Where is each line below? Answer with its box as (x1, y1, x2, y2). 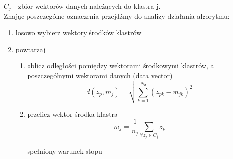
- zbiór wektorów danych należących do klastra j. (13, 1, 161, 11)
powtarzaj (15, 44, 46, 54)
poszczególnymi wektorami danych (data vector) (27, 70, 173, 80)
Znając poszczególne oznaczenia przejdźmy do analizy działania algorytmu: (4, 11, 230, 21)
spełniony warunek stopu (27, 145, 102, 156)
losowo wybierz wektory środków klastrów (15, 27, 142, 38)
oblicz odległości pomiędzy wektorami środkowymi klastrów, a (27, 60, 214, 71)
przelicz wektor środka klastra (27, 108, 118, 119)
